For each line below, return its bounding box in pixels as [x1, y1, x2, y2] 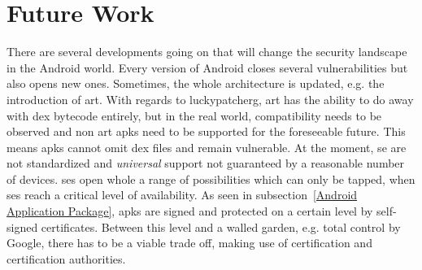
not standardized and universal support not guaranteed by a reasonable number [7, 155, 405, 172]
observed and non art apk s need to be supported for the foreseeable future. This [7, 123, 406, 140]
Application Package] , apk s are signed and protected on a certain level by [7, 202, 373, 220]
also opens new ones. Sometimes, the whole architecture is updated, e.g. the [7, 75, 385, 92]
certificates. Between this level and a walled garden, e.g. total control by [41, 218, 401, 235]
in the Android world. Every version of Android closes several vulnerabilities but [7, 59, 408, 76]
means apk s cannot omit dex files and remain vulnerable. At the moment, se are [7, 138, 407, 155]
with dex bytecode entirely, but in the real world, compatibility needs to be [7, 107, 382, 124]
